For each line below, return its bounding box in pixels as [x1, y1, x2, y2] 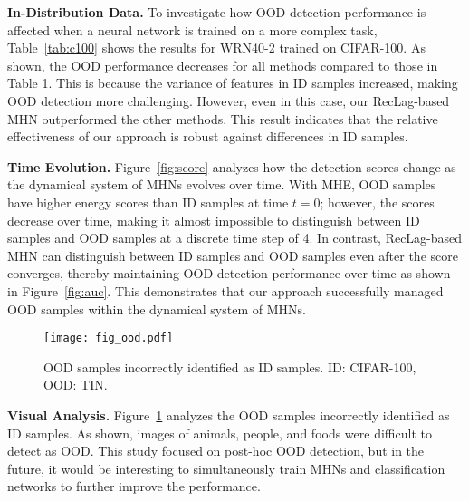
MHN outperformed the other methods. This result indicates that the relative [7, 109, 438, 128]
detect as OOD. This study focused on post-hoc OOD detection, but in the [7, 441, 425, 460]
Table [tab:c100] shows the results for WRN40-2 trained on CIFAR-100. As [7, 38, 426, 57]
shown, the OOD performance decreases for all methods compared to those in [7, 55, 438, 74]
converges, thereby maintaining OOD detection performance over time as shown [7, 264, 451, 283]
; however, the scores [320, 192, 435, 211]
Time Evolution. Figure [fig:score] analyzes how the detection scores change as [7, 157, 456, 176]
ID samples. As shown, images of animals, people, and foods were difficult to [7, 423, 432, 442]
